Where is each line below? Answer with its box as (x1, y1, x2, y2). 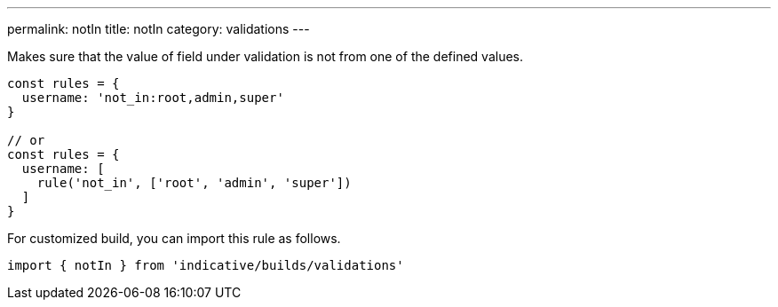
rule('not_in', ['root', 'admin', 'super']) (36, 176, 352, 190)
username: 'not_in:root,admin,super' (21, 91, 284, 105)
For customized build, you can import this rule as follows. (7, 231, 341, 246)
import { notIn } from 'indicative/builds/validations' (7, 258, 404, 272)
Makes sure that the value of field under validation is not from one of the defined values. (7, 49, 524, 64)
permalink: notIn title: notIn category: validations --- (7, 21, 310, 36)
